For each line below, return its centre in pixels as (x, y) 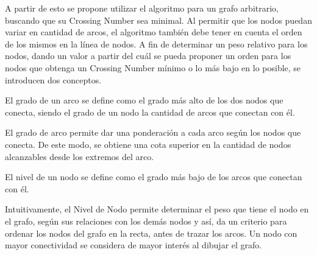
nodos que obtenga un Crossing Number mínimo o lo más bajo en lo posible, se (153, 67)
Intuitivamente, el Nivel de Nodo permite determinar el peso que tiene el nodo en (157, 209)
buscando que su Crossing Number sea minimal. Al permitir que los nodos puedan (158, 20)
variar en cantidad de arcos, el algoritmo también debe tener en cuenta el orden (154, 32)
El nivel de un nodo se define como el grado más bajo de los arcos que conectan (154, 177)
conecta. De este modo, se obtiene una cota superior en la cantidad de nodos (148, 144)
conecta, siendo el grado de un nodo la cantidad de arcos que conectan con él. (150, 112)
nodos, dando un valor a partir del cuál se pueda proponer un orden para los (148, 56)
